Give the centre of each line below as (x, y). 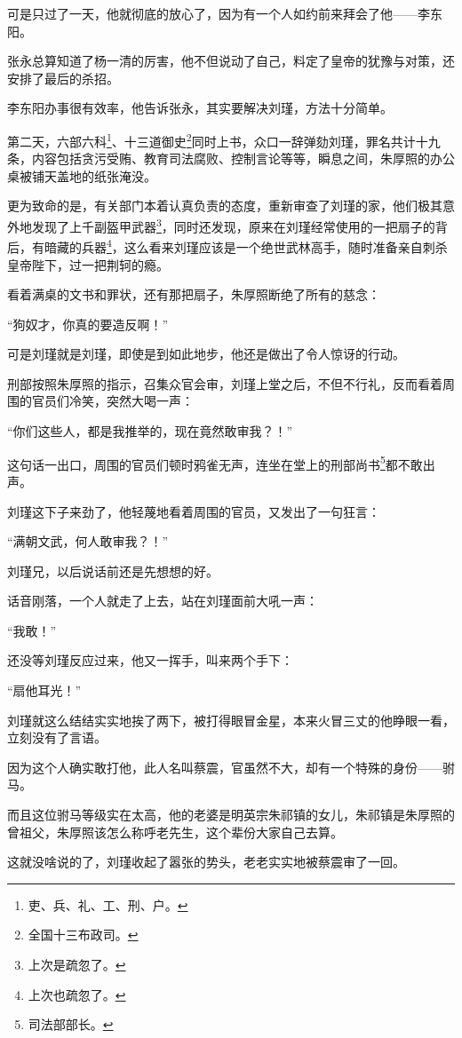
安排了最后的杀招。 (63, 78)
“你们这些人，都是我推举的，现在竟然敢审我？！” (150, 431)
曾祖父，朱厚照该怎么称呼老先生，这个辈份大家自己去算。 (175, 832)
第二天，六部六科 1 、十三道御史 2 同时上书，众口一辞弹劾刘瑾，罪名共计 (211, 139)
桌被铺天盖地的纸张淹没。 (82, 175)
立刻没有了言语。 (57, 737)
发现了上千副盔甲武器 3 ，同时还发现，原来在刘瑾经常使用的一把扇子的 (233, 225)
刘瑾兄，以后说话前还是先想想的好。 (113, 571)
